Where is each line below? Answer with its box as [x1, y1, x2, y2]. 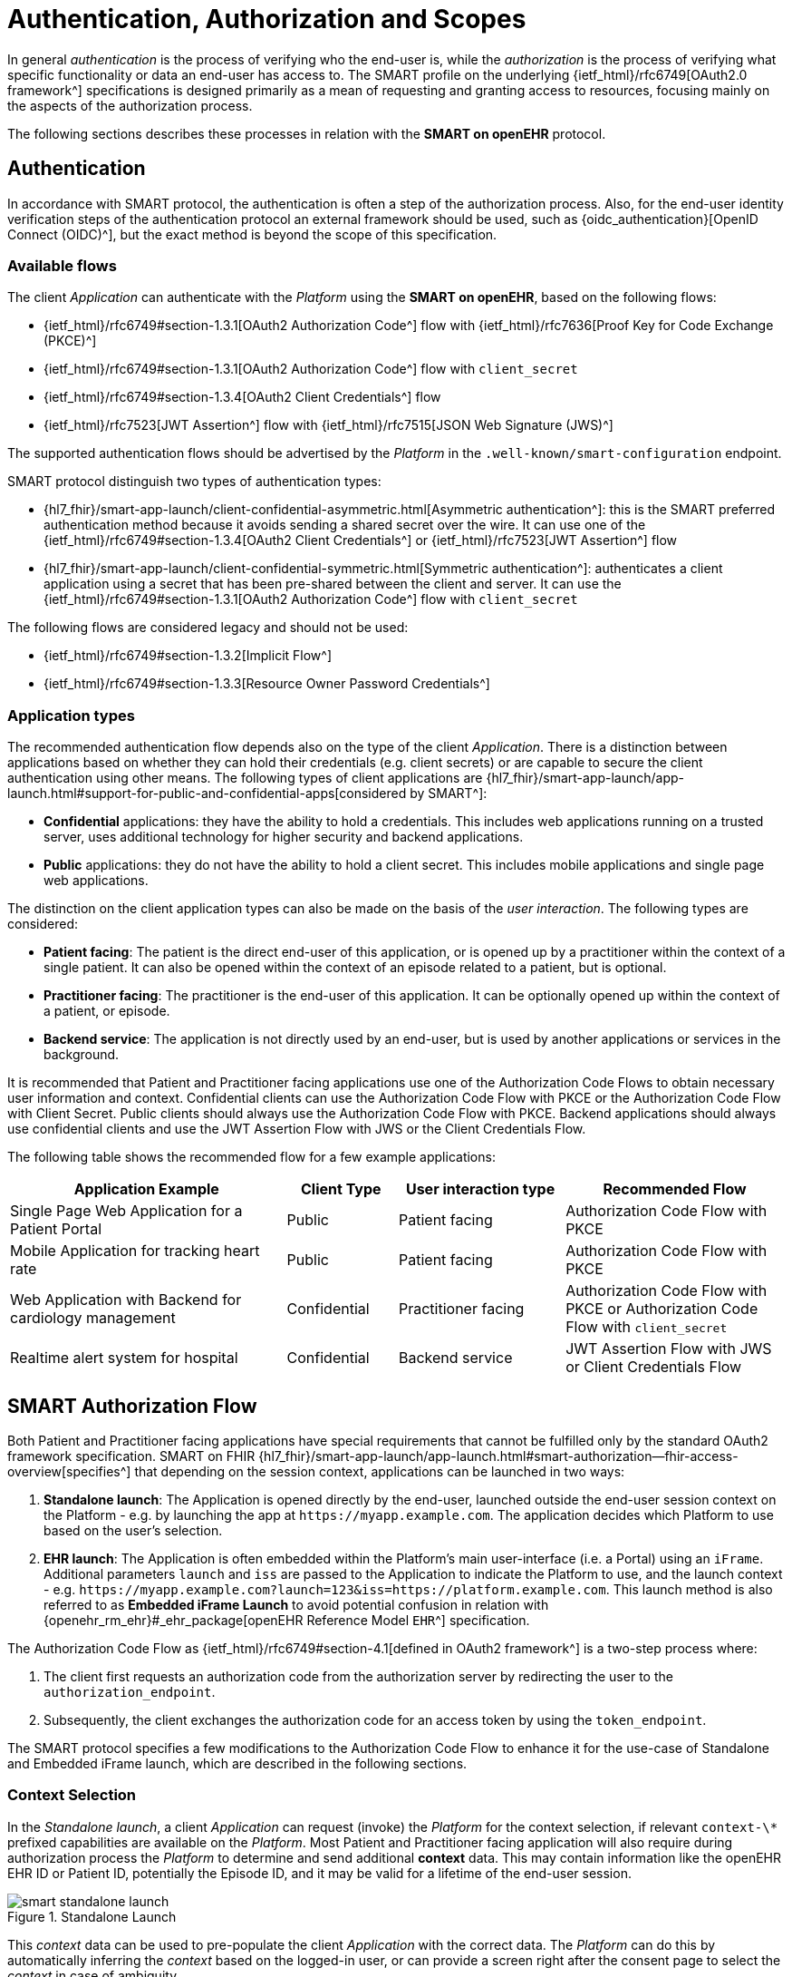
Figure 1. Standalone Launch [7, 1908, 177, 1924]
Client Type [300, 1180, 382, 1199]
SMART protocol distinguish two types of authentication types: [7, 473, 382, 490]
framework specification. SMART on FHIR [7, 1447, 256, 1464]
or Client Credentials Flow [565, 1358, 742, 1377]
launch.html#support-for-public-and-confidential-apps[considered [7, 785, 407, 802]
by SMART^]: [410, 785, 488, 802]
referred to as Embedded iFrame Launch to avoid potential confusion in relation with [43, 1596, 549, 1612]
